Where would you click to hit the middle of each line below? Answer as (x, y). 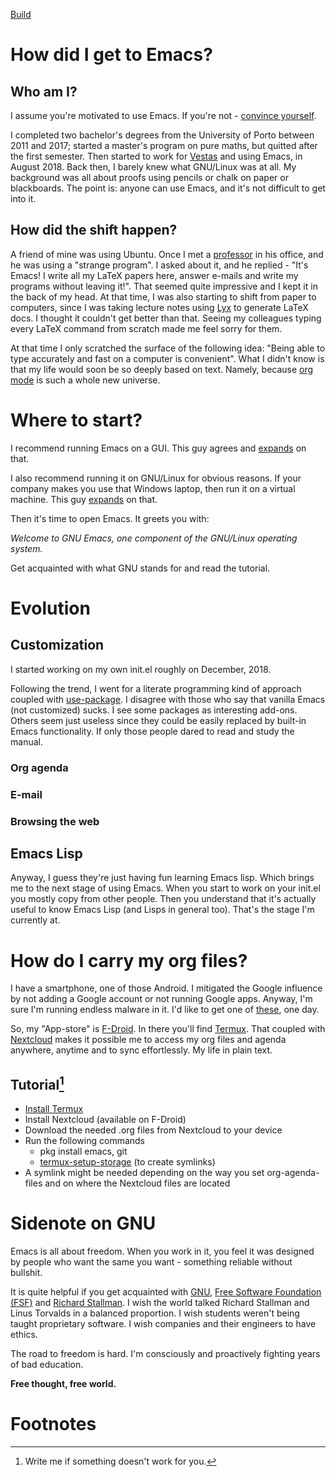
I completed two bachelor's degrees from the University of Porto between (162, 135)
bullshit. (26, 1273)
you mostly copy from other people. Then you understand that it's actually (163, 899)
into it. (23, 198)
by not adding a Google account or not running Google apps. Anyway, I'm (161, 999)
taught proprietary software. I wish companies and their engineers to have (163, 1324)
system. (26, 548)
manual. (26, 741)
